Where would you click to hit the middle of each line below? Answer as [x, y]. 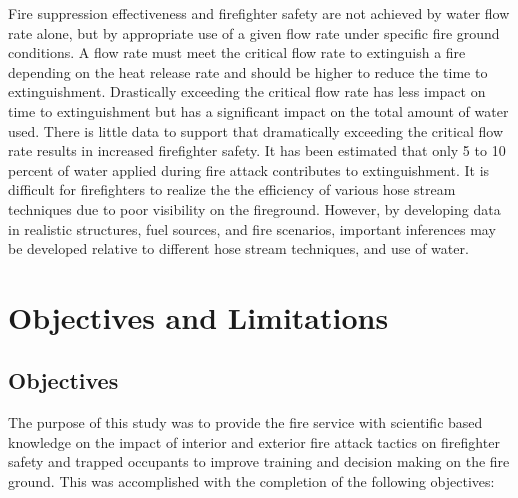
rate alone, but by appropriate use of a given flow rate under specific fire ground [254, 32]
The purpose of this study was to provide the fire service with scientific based [245, 422]
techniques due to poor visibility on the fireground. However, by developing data [254, 208]
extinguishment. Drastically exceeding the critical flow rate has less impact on [247, 91]
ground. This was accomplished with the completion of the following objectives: [251, 481]
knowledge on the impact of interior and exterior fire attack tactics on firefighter [254, 441]
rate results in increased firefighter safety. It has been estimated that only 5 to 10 [257, 150]
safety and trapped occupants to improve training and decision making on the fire [259, 461]
